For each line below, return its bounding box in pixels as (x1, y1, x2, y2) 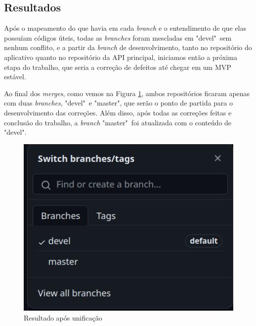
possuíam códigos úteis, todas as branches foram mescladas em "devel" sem (4, 32, 232, 43)
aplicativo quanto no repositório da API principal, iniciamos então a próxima (4, 52, 237, 62)
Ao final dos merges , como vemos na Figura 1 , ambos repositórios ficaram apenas (4, 88, 250, 98)
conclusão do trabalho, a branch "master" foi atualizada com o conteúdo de (4, 117, 232, 127)
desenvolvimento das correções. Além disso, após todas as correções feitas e (4, 107, 232, 117)
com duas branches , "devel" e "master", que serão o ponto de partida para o (4, 98, 233, 108)
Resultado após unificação (24, 312, 102, 323)
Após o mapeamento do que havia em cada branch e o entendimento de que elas (4, 23, 246, 33)
